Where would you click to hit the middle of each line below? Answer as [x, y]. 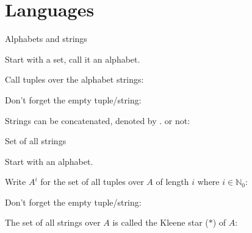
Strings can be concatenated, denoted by [81, 120]
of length [172, 182]
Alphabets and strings [46, 39]
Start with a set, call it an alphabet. [73, 59]
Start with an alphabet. [49, 161]
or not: [177, 120]
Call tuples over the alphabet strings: [74, 79]
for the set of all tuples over [92, 182]
